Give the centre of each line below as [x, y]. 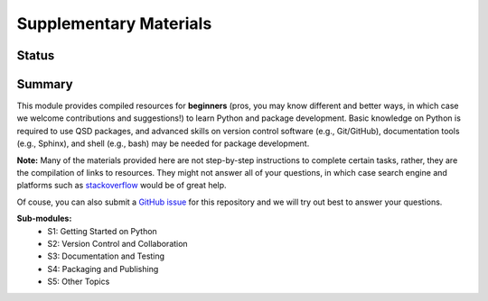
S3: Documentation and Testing [106, 256]
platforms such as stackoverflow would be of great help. [122, 186]
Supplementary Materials [114, 23]
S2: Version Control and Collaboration [118, 243]
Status [36, 55]
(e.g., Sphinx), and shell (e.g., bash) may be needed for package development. [163, 143]
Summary [45, 84]
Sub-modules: [44, 219]
